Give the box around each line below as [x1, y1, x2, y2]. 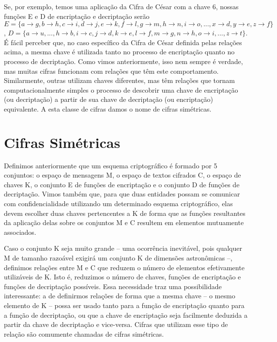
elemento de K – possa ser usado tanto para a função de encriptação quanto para [4, 300, 245, 310]
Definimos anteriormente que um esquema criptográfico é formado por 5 [4, 160, 217, 170]
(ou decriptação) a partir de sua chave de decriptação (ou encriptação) [4, 94, 213, 104]
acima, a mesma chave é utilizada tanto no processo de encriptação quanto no [4, 47, 235, 57]
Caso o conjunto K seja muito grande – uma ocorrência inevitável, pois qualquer [4, 243, 242, 253]
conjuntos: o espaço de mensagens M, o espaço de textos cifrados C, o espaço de [4, 170, 241, 180]
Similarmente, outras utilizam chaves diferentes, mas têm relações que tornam [4, 75, 235, 85]
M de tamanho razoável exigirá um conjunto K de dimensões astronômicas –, [4, 253, 232, 262]
